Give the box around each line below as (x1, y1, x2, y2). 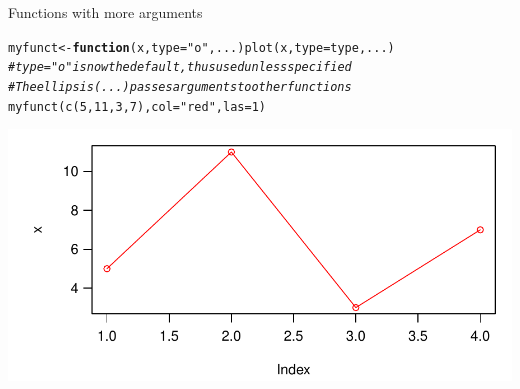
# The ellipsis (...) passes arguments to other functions (8, 79, 352, 94)
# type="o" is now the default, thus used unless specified (8, 60, 352, 75)
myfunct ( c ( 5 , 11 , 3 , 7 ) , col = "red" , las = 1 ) (8, 99, 266, 114)
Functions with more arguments (8, 2, 203, 22)
